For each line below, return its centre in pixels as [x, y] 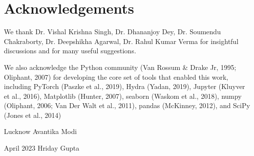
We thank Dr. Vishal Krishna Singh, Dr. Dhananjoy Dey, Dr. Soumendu [112, 32]
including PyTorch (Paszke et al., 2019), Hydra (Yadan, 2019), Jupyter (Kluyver [125, 86]
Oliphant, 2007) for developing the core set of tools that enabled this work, [116, 77]
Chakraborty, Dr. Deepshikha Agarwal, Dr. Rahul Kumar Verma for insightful [121, 41]
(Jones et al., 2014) [32, 115]
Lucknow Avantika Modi [41, 131]
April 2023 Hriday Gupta [42, 148]
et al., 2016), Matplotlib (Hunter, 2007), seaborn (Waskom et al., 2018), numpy [123, 96]
